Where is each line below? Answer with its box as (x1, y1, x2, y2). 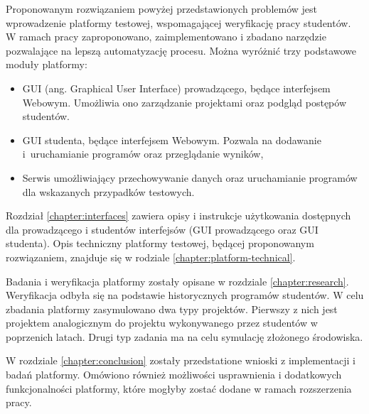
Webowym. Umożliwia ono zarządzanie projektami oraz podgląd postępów (22, 94, 347, 109)
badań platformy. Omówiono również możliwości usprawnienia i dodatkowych (6, 367, 342, 382)
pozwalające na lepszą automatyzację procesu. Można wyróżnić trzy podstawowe (6, 43, 357, 58)
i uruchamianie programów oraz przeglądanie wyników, (22, 146, 264, 161)
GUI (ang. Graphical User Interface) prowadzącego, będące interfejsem (22, 80, 331, 95)
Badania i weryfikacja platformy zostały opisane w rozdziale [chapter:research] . (6, 273, 349, 288)
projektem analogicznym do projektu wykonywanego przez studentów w (6, 315, 318, 330)
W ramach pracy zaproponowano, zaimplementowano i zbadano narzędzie (6, 29, 326, 44)
